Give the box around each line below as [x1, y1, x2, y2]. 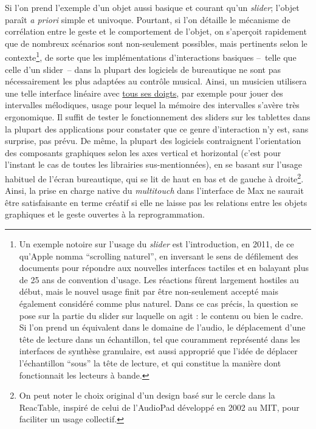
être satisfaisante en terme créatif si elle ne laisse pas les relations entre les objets [5, 196, 307, 208]
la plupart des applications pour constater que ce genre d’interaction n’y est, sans [5, 122, 309, 135]
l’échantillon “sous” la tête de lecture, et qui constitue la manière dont [19, 356, 281, 369]
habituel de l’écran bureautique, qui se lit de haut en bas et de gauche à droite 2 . [5, 170, 304, 185]
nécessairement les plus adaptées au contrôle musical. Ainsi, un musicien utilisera [5, 75, 307, 88]
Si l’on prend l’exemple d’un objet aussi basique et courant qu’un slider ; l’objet [5, 1, 300, 13]
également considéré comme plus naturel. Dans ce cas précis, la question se [19, 297, 298, 309]
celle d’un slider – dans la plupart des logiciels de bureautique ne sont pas [5, 63, 281, 75]
